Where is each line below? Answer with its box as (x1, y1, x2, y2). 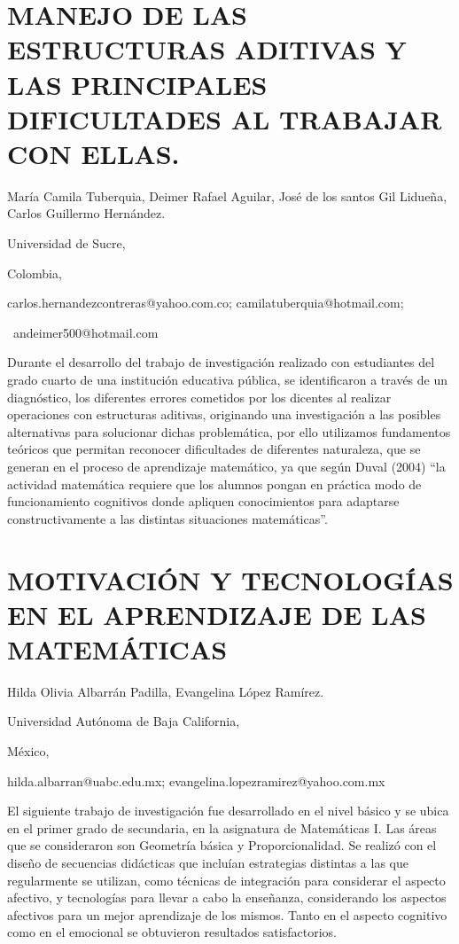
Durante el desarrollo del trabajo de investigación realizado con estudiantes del (7, 353, 435, 371)
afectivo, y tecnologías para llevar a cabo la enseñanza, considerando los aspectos (7, 888, 447, 907)
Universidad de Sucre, (7, 234, 126, 253)
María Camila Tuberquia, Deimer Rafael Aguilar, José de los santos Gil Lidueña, (7, 186, 447, 205)
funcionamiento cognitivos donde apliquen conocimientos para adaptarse (7, 492, 400, 511)
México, (7, 742, 50, 761)
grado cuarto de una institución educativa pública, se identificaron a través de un (7, 371, 448, 389)
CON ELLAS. (7, 135, 180, 171)
